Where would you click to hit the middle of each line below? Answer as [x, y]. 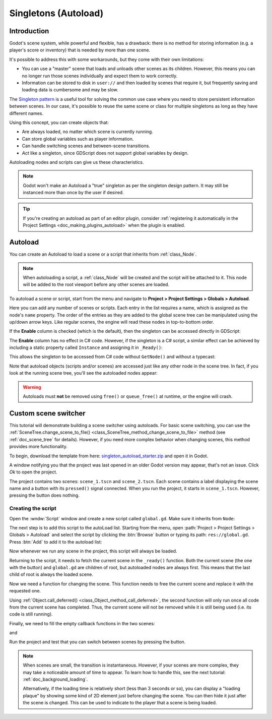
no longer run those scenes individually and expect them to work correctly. [100, 76]
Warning [32, 387]
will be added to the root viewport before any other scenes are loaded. [96, 284]
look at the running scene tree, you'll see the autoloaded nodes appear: [84, 373]
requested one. [25, 591]
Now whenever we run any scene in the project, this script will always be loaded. [93, 551]
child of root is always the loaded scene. [51, 574]
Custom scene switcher [47, 413]
